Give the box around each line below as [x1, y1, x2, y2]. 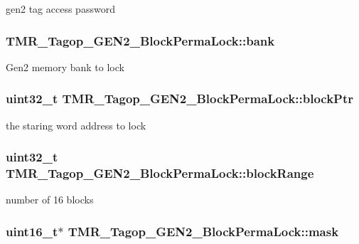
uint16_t [6, 222, 58, 240]
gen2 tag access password [6, 1, 115, 16]
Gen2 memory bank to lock [6, 59, 124, 74]
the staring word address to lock [6, 117, 146, 132]
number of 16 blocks [6, 192, 94, 207]
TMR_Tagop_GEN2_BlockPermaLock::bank [6, 31, 275, 49]
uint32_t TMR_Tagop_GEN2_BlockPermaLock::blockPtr [6, 90, 354, 107]
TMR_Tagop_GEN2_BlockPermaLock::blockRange [6, 164, 314, 182]
